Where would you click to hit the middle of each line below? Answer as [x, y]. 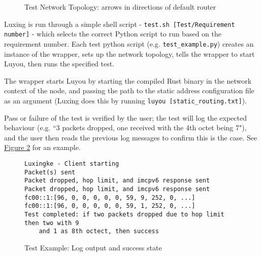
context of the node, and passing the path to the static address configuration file [129, 90]
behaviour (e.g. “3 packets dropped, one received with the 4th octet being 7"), [125, 127]
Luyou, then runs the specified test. [59, 64]
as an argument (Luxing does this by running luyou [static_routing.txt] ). [125, 100]
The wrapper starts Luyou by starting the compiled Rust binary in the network [128, 80]
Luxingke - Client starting [72, 163]
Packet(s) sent [50, 172]
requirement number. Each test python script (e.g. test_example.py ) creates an [129, 43]
